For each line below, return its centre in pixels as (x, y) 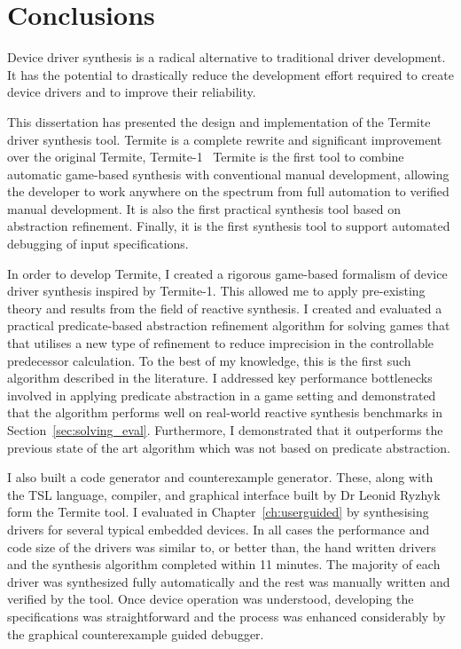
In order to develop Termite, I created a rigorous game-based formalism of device (227, 273)
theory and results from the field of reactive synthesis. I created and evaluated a (225, 308)
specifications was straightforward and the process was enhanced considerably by (227, 616)
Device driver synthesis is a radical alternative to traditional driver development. (227, 57)
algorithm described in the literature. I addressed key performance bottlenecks (220, 378)
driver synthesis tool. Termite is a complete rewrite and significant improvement (225, 139)
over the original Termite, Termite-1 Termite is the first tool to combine (206, 157)
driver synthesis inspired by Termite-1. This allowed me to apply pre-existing (216, 291)
